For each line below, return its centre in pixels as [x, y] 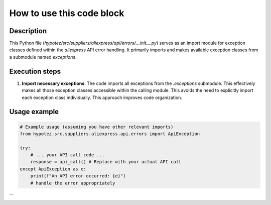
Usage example [34, 112]
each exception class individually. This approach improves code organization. [102, 97]
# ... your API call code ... [67, 155]
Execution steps [35, 71]
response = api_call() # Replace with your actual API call [106, 162]
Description [28, 31]
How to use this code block [67, 13]
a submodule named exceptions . [43, 57]
